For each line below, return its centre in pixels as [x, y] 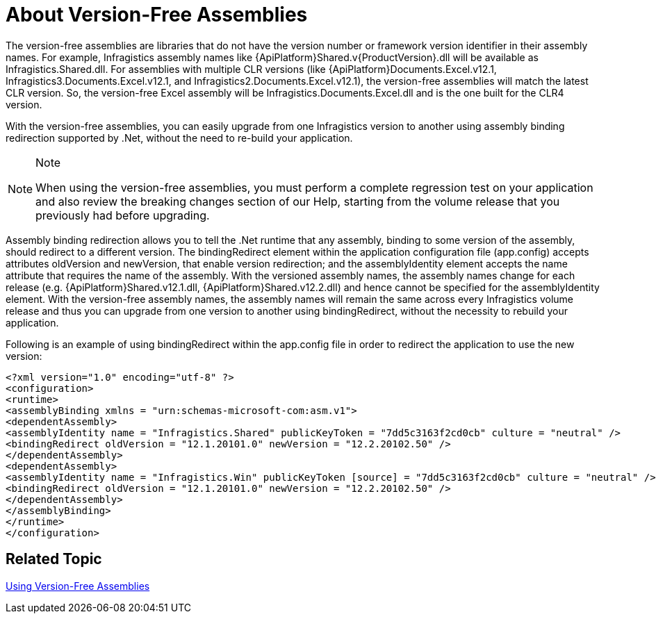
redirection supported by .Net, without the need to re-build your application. [179, 138]
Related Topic [54, 559]
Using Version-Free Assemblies [78, 586]
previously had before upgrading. [123, 215]
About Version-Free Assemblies [157, 15]
